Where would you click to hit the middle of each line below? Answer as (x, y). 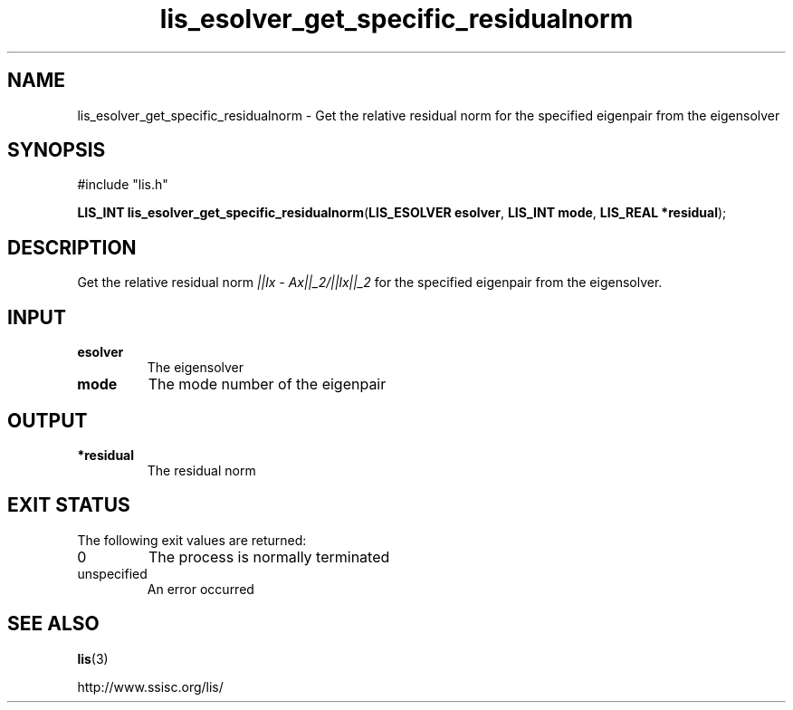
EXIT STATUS (69, 505)
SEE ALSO (53, 624)
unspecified (112, 573)
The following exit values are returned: (192, 540)
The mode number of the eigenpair (267, 384)
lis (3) (93, 658)
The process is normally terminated (269, 556)
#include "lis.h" (123, 185)
